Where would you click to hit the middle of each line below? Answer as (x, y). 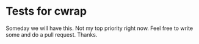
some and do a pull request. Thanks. (52, 34)
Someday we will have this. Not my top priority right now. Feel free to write (99, 28)
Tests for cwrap (46, 11)
